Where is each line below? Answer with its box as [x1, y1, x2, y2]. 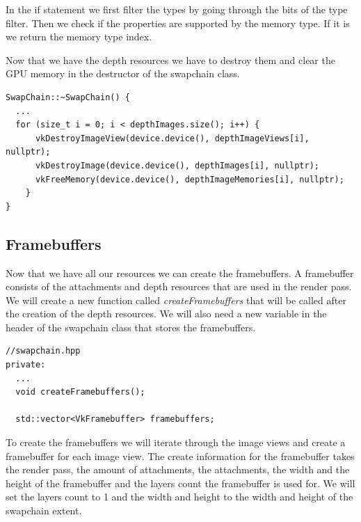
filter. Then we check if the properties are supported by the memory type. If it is [6, 15, 350, 30]
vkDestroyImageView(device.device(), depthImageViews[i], [35, 133, 310, 143]
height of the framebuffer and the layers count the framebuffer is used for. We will [6, 475, 355, 490]
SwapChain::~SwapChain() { [6, 92, 130, 102]
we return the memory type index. [6, 29, 152, 44]
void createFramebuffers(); [15, 387, 145, 397]
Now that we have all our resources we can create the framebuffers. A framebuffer [6, 265, 354, 280]
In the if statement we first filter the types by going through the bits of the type [6, 2, 348, 16]
